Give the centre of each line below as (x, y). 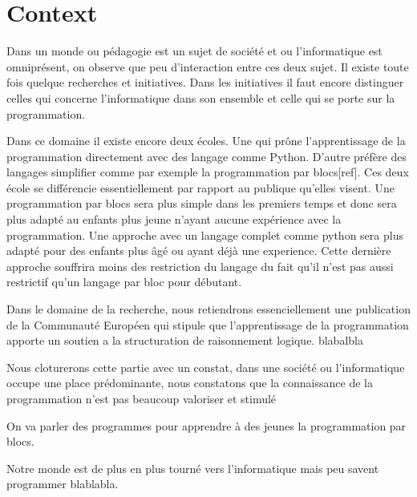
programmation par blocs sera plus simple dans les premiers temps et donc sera (202, 203)
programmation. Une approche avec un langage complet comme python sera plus (205, 234)
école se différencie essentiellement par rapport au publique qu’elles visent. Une (200, 187)
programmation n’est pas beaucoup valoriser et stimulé (142, 398)
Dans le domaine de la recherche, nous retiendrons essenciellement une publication (208, 309)
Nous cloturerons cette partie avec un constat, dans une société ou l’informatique (206, 367)
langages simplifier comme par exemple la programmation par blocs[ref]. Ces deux (208, 172)
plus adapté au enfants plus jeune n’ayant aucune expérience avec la (174, 219)
